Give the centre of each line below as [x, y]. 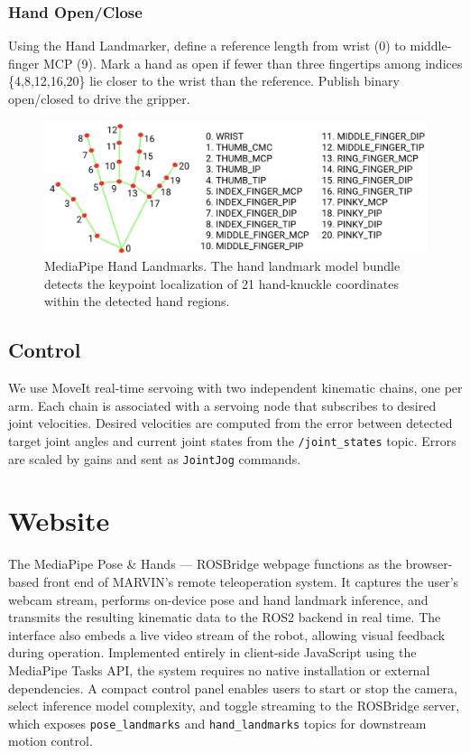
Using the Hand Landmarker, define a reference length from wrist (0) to [207, 46]
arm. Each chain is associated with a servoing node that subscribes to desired [222, 405]
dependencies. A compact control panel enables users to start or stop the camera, [233, 688]
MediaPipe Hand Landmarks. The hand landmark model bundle [222, 266]
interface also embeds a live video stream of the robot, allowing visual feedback [227, 634]
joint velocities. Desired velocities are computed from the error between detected [230, 423]
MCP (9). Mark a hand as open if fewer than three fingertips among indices [253, 63]
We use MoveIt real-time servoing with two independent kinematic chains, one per [235, 388]
